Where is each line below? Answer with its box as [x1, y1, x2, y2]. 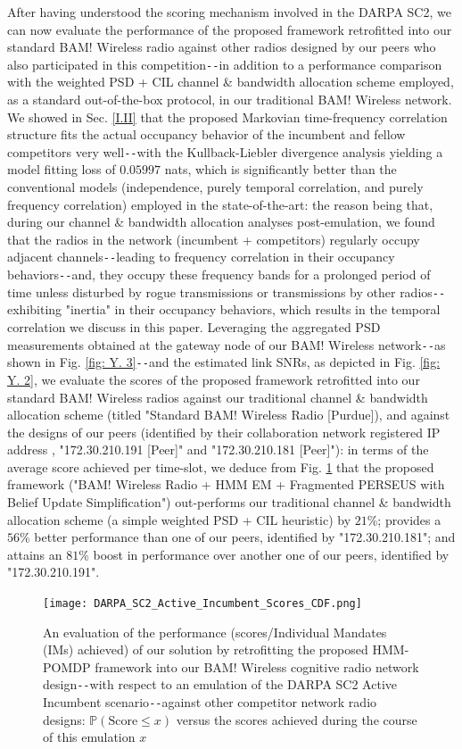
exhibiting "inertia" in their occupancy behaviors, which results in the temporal [7, 300, 441, 319]
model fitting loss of [7, 160, 116, 179]
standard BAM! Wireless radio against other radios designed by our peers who [7, 37, 436, 56]
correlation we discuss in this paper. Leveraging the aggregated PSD [7, 318, 381, 336]
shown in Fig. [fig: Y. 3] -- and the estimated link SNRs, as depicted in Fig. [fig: [7, 353, 441, 371]
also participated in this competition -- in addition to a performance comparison [7, 54, 442, 73]
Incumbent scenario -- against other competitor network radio [43, 693, 377, 712]
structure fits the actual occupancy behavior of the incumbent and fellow [7, 125, 406, 144]
